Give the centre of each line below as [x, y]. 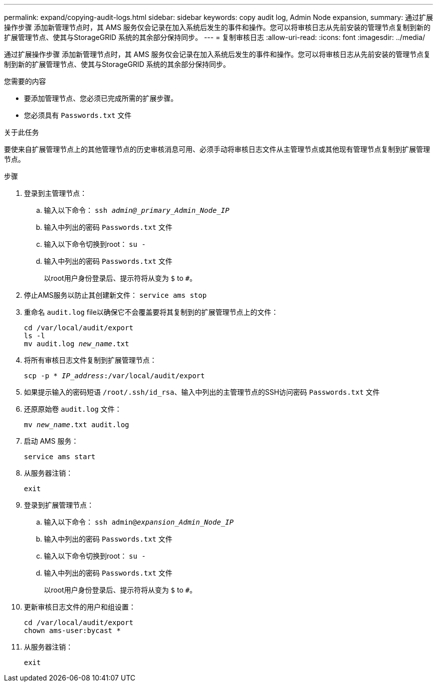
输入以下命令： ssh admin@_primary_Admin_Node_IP [137, 210]
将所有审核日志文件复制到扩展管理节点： [90, 360]
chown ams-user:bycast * [72, 631]
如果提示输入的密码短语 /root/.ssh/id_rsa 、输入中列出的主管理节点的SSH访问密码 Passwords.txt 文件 [202, 392]
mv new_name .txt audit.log [77, 425]
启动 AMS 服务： [51, 441]
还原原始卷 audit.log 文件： [73, 409]
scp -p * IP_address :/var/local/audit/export [114, 376]
